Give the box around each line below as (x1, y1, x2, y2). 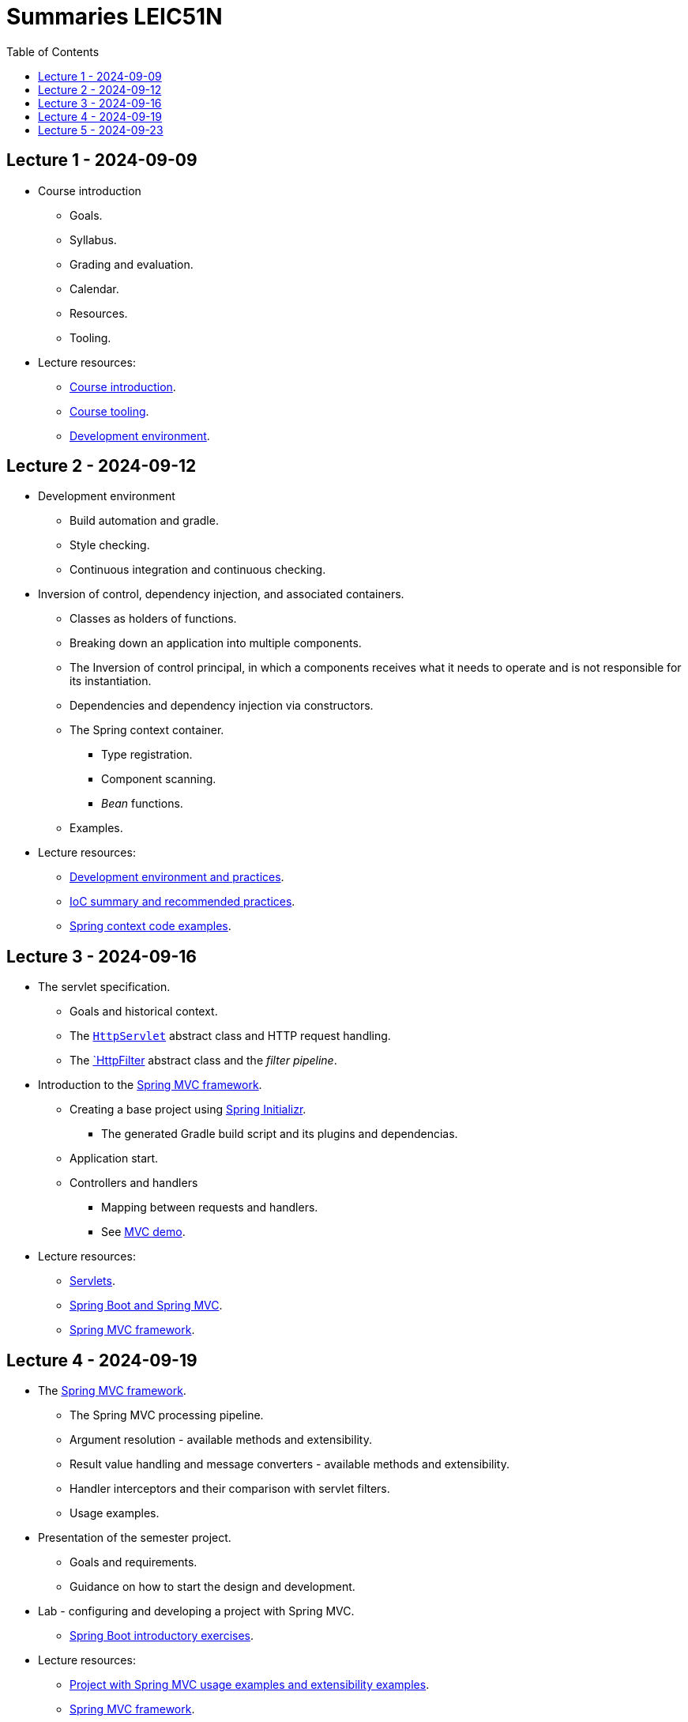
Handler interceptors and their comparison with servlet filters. (70, 1482, 390, 1496)
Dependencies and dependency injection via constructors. (70, 699, 374, 713)
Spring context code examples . (70, 919, 231, 933)
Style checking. (70, 538, 150, 552)
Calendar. (70, 281, 119, 296)
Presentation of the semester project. (38, 1531, 231, 1545)
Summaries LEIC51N (6, 3, 223, 30)
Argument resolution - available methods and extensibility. (70, 1433, 372, 1447)
